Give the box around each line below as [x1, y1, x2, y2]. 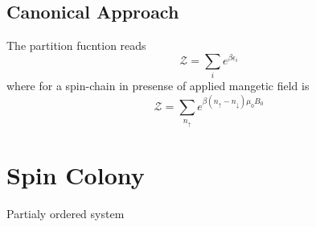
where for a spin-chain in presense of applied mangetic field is [6, 77, 310, 94]
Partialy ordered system [6, 204, 125, 221]
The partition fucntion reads [6, 37, 146, 54]
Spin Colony [6, 158, 145, 191]
